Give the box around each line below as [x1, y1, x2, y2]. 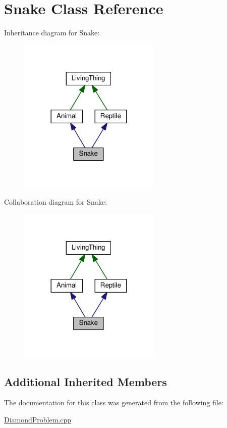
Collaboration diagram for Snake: [4, 197, 107, 207]
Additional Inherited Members [4, 373, 167, 389]
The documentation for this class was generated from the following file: [4, 397, 223, 408]
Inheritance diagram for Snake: [4, 27, 100, 38]
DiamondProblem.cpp [4, 414, 72, 425]
